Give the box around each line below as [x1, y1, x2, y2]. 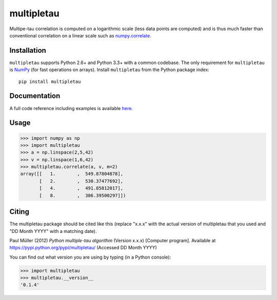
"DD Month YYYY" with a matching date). [9, 228, 97, 234]
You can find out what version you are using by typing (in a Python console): [9, 254, 171, 260]
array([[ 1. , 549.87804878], [20, 171, 123, 177]
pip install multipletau [18, 78, 81, 84]
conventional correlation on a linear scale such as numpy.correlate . [9, 32, 151, 38]
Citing [9, 207, 29, 216]
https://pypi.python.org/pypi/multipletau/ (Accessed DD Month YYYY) [9, 245, 157, 251]
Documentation [9, 92, 61, 100]
